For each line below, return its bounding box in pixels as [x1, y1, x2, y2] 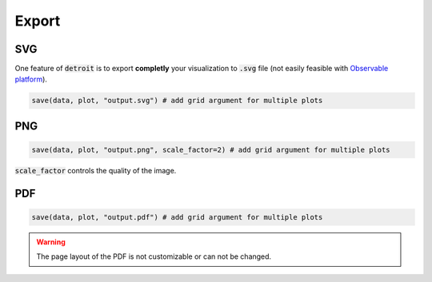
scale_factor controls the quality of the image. [14, 166, 177, 176]
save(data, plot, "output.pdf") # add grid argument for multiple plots [31, 212, 323, 222]
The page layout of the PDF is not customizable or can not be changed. [36, 252, 272, 261]
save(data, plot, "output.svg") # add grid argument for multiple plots [31, 96, 323, 105]
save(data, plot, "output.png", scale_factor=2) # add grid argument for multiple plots [31, 145, 391, 155]
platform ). [14, 74, 48, 84]
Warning [36, 237, 66, 247]
